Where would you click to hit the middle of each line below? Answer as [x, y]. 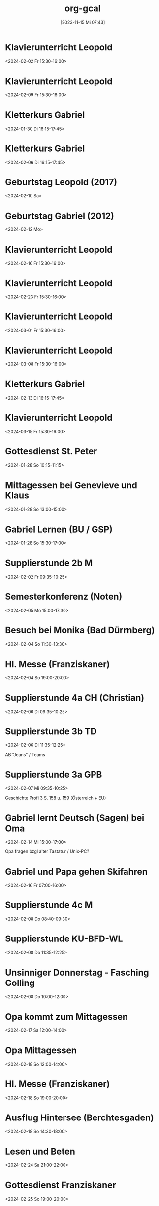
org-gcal [83, 9]
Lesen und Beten [40, 1151]
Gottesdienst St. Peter [51, 452]
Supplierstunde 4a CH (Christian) [75, 697]
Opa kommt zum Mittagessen [66, 1017]
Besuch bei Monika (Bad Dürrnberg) [80, 630]
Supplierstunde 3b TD [51, 731]
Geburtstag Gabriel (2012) [60, 216]
